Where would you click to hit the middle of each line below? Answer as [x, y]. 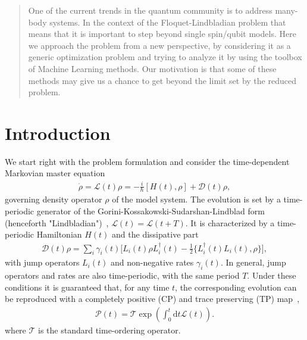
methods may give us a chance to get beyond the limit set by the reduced [162, 80]
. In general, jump [253, 262]
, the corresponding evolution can [236, 287]
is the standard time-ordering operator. [109, 330]
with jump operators [42, 262]
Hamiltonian [59, 234]
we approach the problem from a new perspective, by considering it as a [159, 45]
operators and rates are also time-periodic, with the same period [122, 275]
